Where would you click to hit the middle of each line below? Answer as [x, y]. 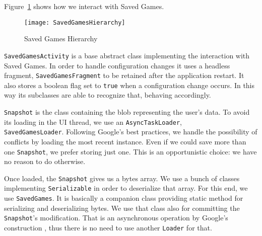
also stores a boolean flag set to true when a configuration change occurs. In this [129, 85]
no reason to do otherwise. [45, 161]
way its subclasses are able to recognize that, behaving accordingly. [108, 95]
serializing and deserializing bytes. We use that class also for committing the [122, 208]
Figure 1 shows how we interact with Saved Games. [84, 6]
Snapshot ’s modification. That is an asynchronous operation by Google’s [116, 218]
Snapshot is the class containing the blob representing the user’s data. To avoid [127, 112]
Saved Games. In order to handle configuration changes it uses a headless [117, 65]
